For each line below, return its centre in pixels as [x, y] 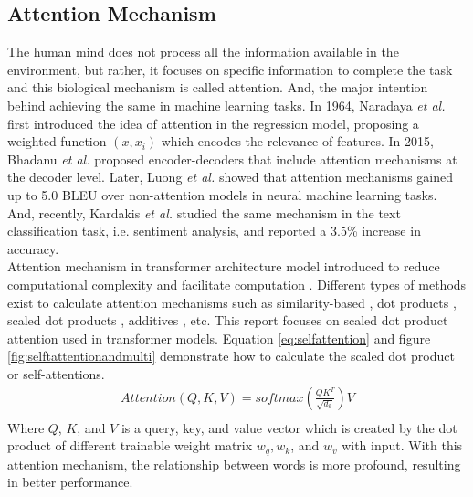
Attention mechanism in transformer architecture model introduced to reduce [224, 266]
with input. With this [402, 445]
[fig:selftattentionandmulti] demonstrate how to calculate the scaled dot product [231, 356]
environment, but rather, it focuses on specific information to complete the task [230, 69]
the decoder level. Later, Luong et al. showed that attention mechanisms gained [230, 177]
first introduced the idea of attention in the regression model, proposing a [213, 123]
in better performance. [70, 482]
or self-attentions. [56, 373]
